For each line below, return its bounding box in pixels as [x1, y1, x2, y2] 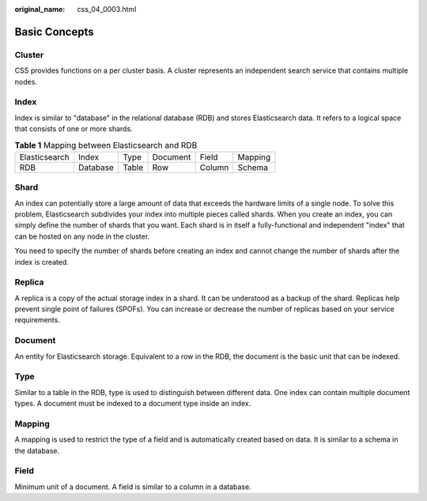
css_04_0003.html [77, 5, 137, 13]
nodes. [14, 77, 37, 86]
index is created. [14, 257, 69, 266]
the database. [14, 446, 60, 455]
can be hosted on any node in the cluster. [14, 232, 150, 241]
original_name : [14, 5, 66, 13]
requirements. [14, 315, 61, 325]
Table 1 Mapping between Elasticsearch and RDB [14, 139, 198, 150]
